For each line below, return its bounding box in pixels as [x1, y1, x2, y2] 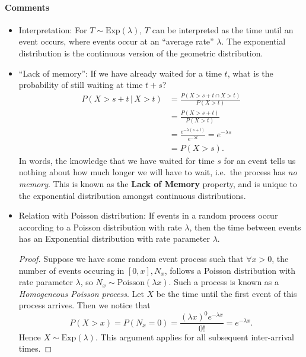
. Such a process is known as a [168, 276, 279, 288]
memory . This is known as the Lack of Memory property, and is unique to [18, 178, 297, 190]
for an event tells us [224, 154, 296, 166]
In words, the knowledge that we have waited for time [18, 154, 215, 166]
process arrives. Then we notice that [18, 299, 151, 311]
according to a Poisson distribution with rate [18, 220, 182, 233]
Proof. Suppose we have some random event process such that [18, 252, 244, 264]
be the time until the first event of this [156, 287, 297, 299]
